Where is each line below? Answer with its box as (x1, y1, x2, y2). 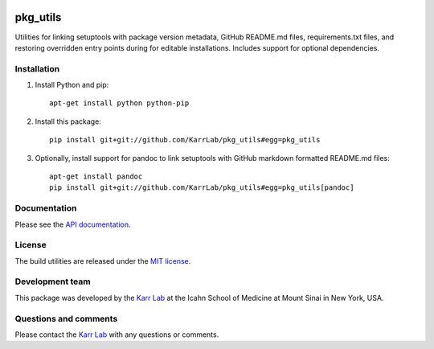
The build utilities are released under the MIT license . (14, 256, 191, 265)
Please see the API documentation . (14, 220, 132, 229)
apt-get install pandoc (49, 172, 143, 181)
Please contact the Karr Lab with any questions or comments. (14, 330, 219, 339)
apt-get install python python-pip (49, 99, 190, 108)
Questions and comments (14, 313, 118, 324)
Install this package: (35, 117, 102, 126)
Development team (14, 276, 92, 287)
